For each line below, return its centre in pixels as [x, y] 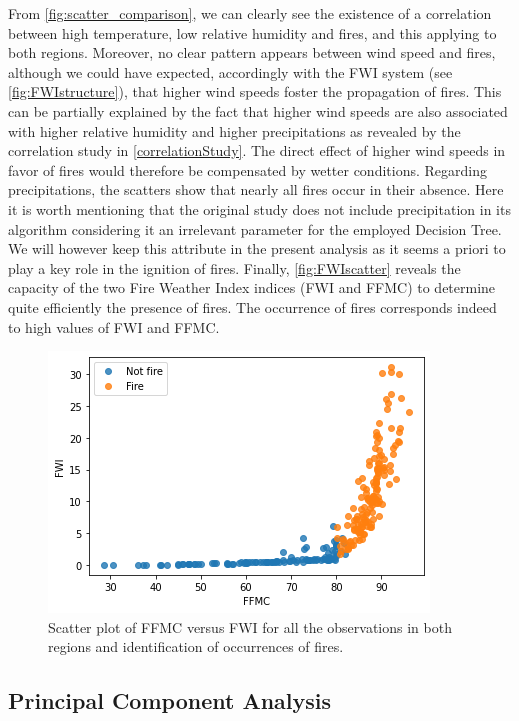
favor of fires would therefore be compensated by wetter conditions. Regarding [247, 169]
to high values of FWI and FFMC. [114, 326]
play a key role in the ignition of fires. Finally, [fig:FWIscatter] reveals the [234, 267]
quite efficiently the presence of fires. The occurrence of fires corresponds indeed [252, 306]
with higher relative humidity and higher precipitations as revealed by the [234, 130]
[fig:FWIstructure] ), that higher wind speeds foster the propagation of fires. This [255, 91]
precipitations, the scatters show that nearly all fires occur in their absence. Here [256, 189]
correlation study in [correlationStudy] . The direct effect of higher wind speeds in [257, 150]
